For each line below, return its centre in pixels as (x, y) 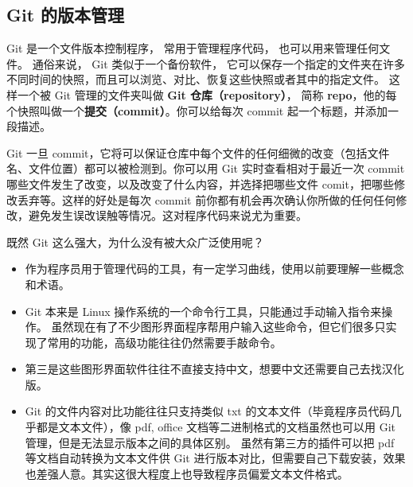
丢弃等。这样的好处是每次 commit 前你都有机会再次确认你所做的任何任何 (206, 199)
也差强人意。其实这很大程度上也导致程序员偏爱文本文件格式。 (187, 473)
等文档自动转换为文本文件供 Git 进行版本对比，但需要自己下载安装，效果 (215, 458)
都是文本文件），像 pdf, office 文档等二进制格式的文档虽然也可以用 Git (216, 427)
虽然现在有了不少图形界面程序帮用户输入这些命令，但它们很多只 (218, 327)
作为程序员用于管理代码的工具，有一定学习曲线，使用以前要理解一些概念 (214, 269)
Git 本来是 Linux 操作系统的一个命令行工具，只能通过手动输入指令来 (203, 311)
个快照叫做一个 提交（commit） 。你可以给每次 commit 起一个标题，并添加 (197, 110)
